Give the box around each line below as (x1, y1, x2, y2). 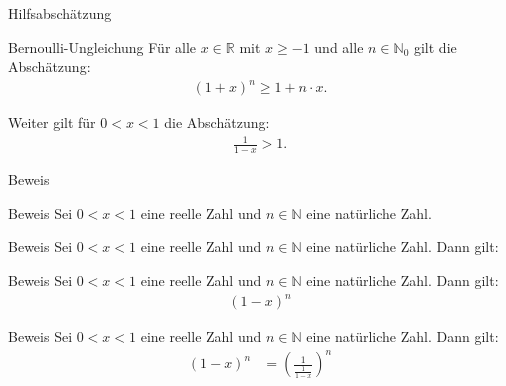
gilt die (413, 36, 457, 57)
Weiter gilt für (8, 112, 96, 133)
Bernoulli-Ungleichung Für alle (8, 36, 197, 57)
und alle (314, 36, 364, 57)
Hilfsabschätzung (8, 3, 112, 23)
